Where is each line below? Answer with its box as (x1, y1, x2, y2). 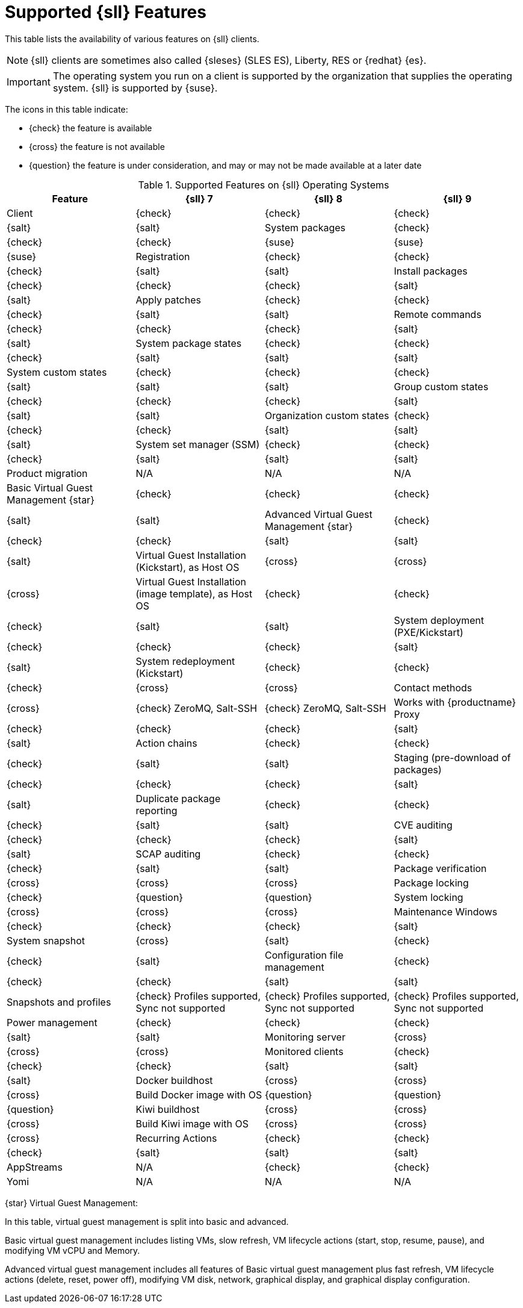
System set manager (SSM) (135, 438, 260, 450)
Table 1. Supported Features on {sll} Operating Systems (138, 178, 389, 191)
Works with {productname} (394, 696, 516, 708)
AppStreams (7, 1160, 63, 1173)
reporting (135, 804, 178, 817)
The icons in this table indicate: (5, 104, 128, 114)
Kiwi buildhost (135, 1103, 200, 1115)
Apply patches (135, 293, 201, 306)
